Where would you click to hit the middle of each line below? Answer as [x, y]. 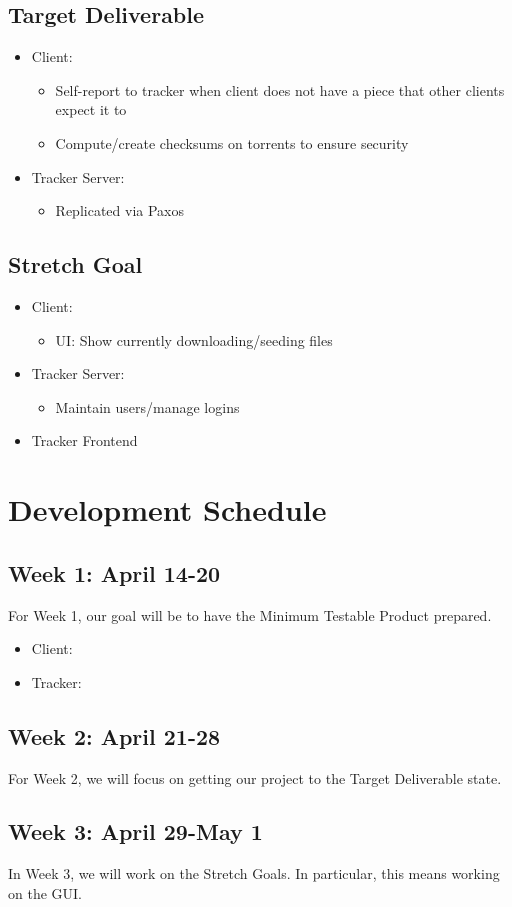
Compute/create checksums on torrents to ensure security [232, 142]
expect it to [91, 109]
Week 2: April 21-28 [114, 735]
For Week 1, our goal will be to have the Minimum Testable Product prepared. [250, 614]
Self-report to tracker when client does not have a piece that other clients [280, 89]
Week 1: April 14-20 [114, 572]
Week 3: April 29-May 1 [135, 831]
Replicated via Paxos [120, 210]
